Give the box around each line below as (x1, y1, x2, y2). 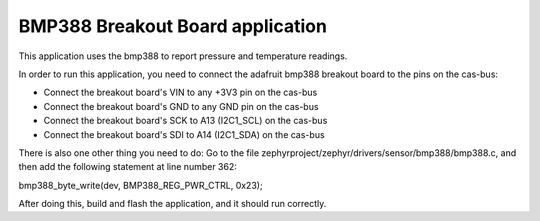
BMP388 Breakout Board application (18, 15, 327, 37)
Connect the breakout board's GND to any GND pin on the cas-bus (43, 100, 319, 112)
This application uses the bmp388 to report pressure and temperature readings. (18, 50, 348, 62)
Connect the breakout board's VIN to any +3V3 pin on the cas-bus (43, 86, 318, 99)
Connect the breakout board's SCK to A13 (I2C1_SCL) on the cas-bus (43, 115, 328, 127)
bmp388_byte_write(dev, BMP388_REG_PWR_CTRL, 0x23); (18, 179, 264, 191)
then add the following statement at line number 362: (18, 161, 237, 173)
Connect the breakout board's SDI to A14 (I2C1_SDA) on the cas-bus (43, 128, 325, 140)
